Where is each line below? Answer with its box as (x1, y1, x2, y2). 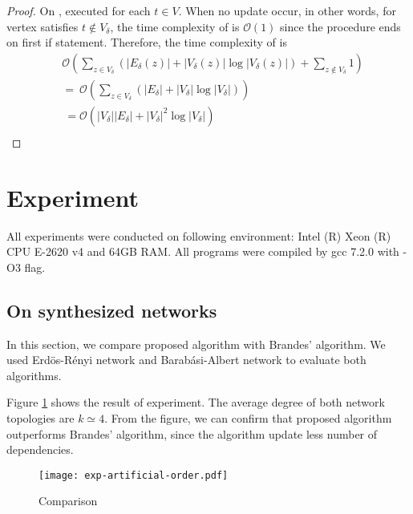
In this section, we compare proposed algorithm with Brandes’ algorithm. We (6, 335, 386, 352)
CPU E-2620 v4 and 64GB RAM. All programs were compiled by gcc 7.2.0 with (6, 243, 399, 260)
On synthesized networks (6, 297, 217, 322)
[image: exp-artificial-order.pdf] (38, 469, 229, 481)
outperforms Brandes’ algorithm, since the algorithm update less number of (6, 425, 378, 442)
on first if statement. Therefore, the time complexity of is (6, 34, 287, 51)
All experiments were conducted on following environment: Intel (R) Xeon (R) (6, 227, 391, 244)
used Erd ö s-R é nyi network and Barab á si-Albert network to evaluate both (6, 351, 366, 368)
